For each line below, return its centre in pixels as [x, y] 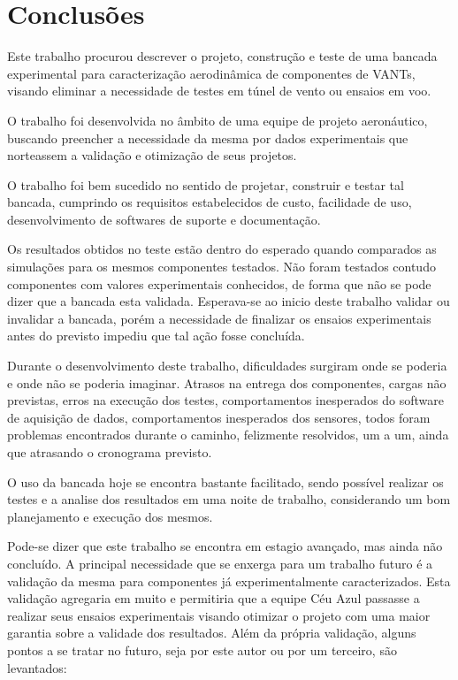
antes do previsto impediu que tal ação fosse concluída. [156, 336]
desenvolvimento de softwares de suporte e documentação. [164, 219]
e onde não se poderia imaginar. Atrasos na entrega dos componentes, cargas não [227, 382]
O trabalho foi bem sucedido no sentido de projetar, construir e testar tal [206, 184]
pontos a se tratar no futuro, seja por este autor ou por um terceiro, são [202, 649]
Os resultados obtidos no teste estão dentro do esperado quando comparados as [222, 249]
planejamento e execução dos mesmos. [110, 516]
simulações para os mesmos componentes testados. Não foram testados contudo [221, 267]
